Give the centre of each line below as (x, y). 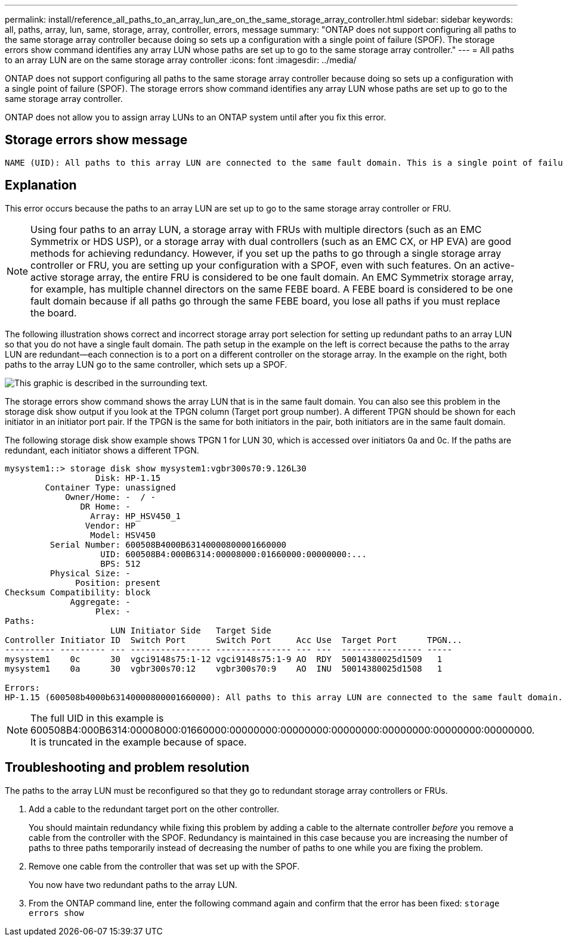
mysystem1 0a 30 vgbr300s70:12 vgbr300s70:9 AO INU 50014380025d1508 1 (224, 668)
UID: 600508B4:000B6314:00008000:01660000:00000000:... (233, 554)
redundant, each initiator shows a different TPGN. (102, 450)
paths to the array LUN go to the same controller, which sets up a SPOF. (146, 364)
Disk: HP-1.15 (128, 478)
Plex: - (113, 611)
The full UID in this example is (97, 718)
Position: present (118, 583)
